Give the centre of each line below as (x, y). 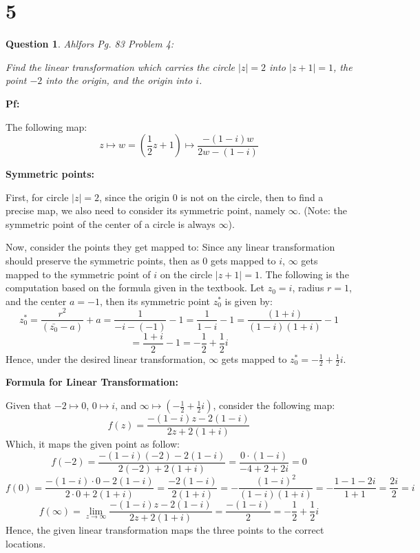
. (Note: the (322, 210)
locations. (26, 543)
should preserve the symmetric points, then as (103, 261)
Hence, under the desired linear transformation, (106, 358)
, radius (308, 288)
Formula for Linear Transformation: (92, 382)
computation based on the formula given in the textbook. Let (135, 288)
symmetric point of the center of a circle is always (111, 223)
